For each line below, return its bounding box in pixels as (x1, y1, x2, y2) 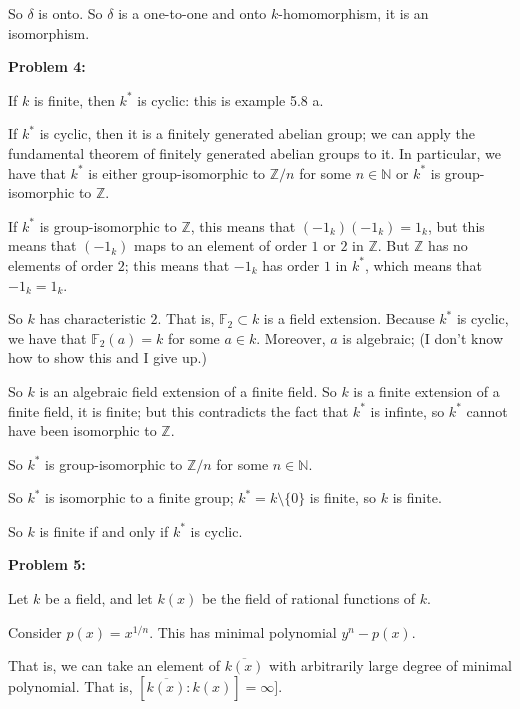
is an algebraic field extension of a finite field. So (39, 380, 337, 401)
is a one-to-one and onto (118, 3, 267, 23)
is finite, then (33, 89, 115, 110)
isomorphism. (8, 22, 90, 43)
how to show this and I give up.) (8, 347, 207, 368)
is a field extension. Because (263, 308, 435, 329)
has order (262, 254, 320, 275)
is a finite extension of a (353, 380, 500, 401)
